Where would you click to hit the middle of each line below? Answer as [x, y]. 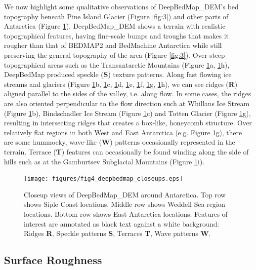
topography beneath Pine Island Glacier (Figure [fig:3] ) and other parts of [116, 16]
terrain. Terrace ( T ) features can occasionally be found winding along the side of [127, 151]
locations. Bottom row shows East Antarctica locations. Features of [126, 213]
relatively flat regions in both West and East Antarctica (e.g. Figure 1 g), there [123, 132]
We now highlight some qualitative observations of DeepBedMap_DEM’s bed [121, 6]
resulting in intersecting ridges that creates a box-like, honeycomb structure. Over [128, 123]
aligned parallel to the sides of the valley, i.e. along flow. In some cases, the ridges [128, 94]
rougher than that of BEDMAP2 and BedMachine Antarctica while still [113, 45]
